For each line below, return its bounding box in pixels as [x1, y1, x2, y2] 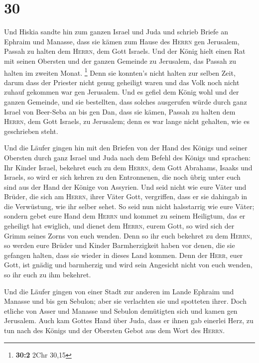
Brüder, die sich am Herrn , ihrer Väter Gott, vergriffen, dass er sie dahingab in [4, 191, 248, 202]
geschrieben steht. [4, 125, 58, 136]
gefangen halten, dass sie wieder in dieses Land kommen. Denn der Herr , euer [4, 249, 243, 260]
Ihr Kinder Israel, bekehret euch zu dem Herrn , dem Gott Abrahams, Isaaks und [4, 162, 253, 172]
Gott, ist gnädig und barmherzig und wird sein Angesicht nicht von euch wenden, [4, 259, 253, 270]
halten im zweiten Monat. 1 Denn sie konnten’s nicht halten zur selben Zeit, [4, 66, 236, 78]
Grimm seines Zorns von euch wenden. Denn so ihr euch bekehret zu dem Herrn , [4, 230, 252, 241]
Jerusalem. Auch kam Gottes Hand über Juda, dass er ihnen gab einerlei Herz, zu [4, 315, 254, 326]
